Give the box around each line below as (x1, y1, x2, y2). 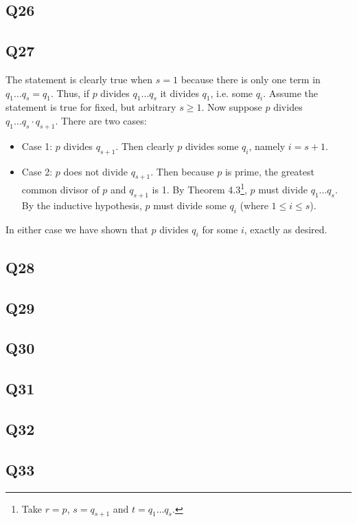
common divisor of (21, 182, 100, 197)
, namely (249, 138, 286, 153)
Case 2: (21, 164, 53, 178)
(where (240, 198, 268, 212)
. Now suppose (201, 100, 262, 114)
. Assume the (263, 85, 318, 100)
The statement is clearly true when (5, 72, 153, 86)
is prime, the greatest (224, 164, 314, 178)
